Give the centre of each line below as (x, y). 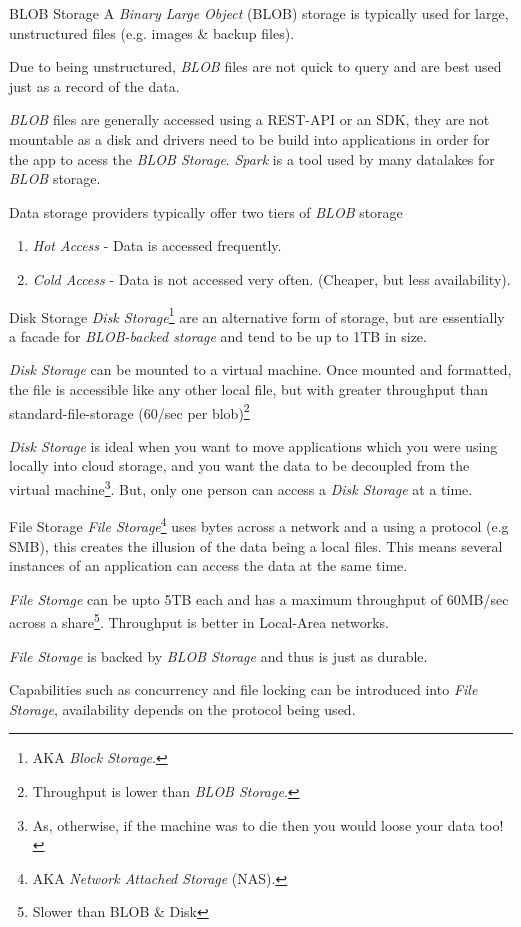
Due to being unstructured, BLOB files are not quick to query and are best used (255, 66)
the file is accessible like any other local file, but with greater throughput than (249, 388)
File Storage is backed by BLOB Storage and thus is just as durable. (218, 655)
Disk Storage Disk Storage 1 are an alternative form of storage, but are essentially (257, 315)
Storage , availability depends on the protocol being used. (182, 708)
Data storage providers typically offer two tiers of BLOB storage (206, 211)
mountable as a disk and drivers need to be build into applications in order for (249, 138)
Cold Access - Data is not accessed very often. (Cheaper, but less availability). (271, 278)
